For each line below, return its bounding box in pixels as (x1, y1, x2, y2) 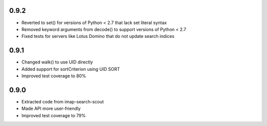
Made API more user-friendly (21, 106, 81, 112)
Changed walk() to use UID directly (21, 59, 93, 65)
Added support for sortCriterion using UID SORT (21, 66, 120, 72)
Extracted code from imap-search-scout (21, 98, 104, 104)
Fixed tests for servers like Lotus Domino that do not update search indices (21, 33, 175, 39)
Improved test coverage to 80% (21, 73, 87, 79)
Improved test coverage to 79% (21, 112, 86, 118)
